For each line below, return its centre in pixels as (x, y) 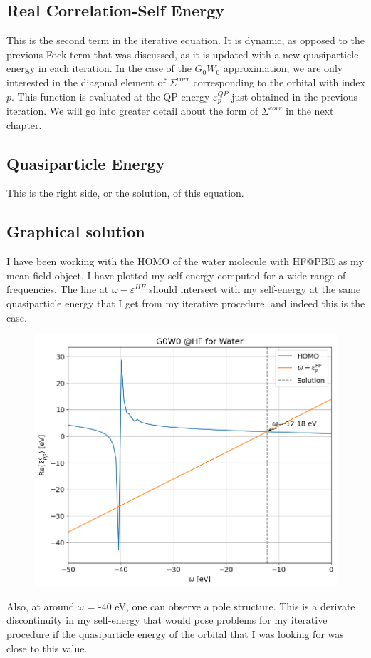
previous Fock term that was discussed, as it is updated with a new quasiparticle (183, 54)
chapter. (24, 124)
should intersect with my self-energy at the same (255, 289)
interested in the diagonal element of (86, 82)
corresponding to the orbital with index (279, 82)
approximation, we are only (283, 68)
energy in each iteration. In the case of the (99, 68)
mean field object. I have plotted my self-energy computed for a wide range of (176, 275)
